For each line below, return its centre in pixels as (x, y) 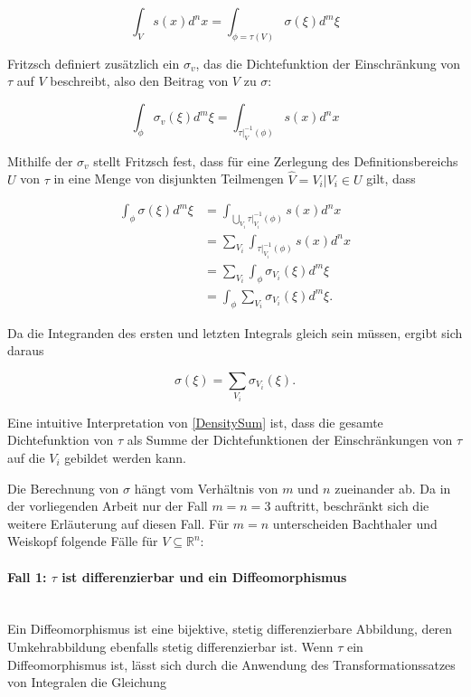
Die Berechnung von (63, 488)
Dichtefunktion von (61, 440)
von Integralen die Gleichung (87, 682)
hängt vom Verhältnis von (206, 488)
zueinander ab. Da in (393, 488)
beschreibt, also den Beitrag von (139, 81)
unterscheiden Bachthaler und (355, 523)
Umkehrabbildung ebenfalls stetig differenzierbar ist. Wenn (170, 646)
